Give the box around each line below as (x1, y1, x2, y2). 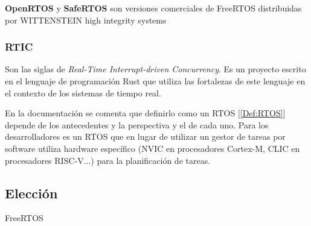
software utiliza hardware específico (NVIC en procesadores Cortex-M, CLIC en (5, 142, 300, 154)
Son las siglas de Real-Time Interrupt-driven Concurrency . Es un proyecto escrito (5, 63, 306, 75)
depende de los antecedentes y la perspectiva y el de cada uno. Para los (5, 118, 269, 131)
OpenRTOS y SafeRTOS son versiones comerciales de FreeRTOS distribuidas (5, 2, 302, 14)
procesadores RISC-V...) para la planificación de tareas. (5, 154, 211, 166)
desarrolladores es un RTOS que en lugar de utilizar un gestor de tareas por (5, 130, 286, 143)
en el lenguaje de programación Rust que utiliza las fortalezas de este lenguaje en (5, 75, 306, 87)
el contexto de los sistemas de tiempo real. (5, 86, 161, 99)
